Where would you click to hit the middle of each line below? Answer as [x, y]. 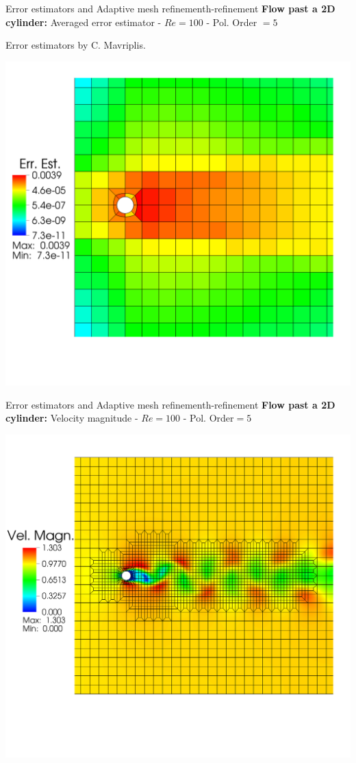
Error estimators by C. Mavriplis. [76, 45]
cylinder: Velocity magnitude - [72, 418]
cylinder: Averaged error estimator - [84, 22]
